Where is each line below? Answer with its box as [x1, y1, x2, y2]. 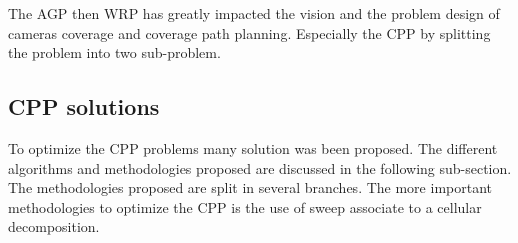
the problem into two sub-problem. [8, 42, 221, 63]
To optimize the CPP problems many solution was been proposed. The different [8, 137, 498, 158]
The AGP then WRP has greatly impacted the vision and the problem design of [8, 3, 500, 23]
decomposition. [8, 216, 100, 237]
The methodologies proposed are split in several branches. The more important [8, 177, 492, 198]
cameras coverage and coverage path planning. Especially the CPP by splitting [8, 22, 491, 43]
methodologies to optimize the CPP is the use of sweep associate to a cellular [8, 196, 482, 217]
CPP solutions [8, 91, 160, 122]
